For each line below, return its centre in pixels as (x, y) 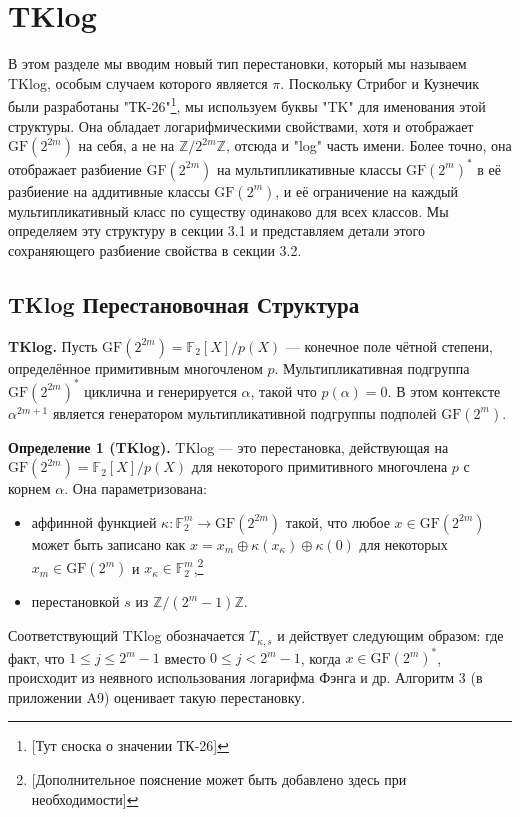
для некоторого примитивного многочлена (319, 466)
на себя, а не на (126, 145)
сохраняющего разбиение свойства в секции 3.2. (155, 249)
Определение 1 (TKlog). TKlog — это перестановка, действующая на (228, 446)
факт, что (36, 657)
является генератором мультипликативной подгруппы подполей (244, 412)
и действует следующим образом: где (390, 635)
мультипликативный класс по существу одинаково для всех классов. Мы (228, 210)
